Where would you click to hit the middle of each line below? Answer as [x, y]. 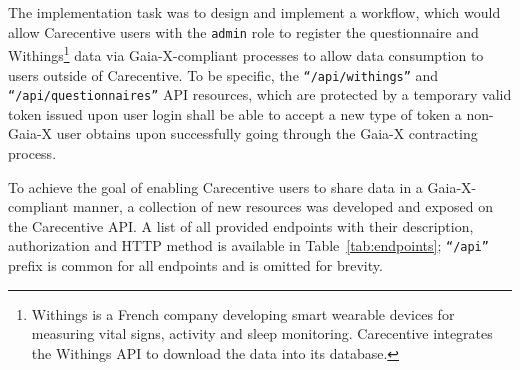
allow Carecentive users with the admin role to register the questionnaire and [243, 31]
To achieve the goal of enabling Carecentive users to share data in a [215, 186]
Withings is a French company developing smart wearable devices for [243, 313]
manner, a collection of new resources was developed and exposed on [282, 206]
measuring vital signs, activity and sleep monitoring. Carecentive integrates [262, 333]
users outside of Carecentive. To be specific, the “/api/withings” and [223, 74]
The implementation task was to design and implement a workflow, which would [254, 12]
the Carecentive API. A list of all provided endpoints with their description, [241, 225]
